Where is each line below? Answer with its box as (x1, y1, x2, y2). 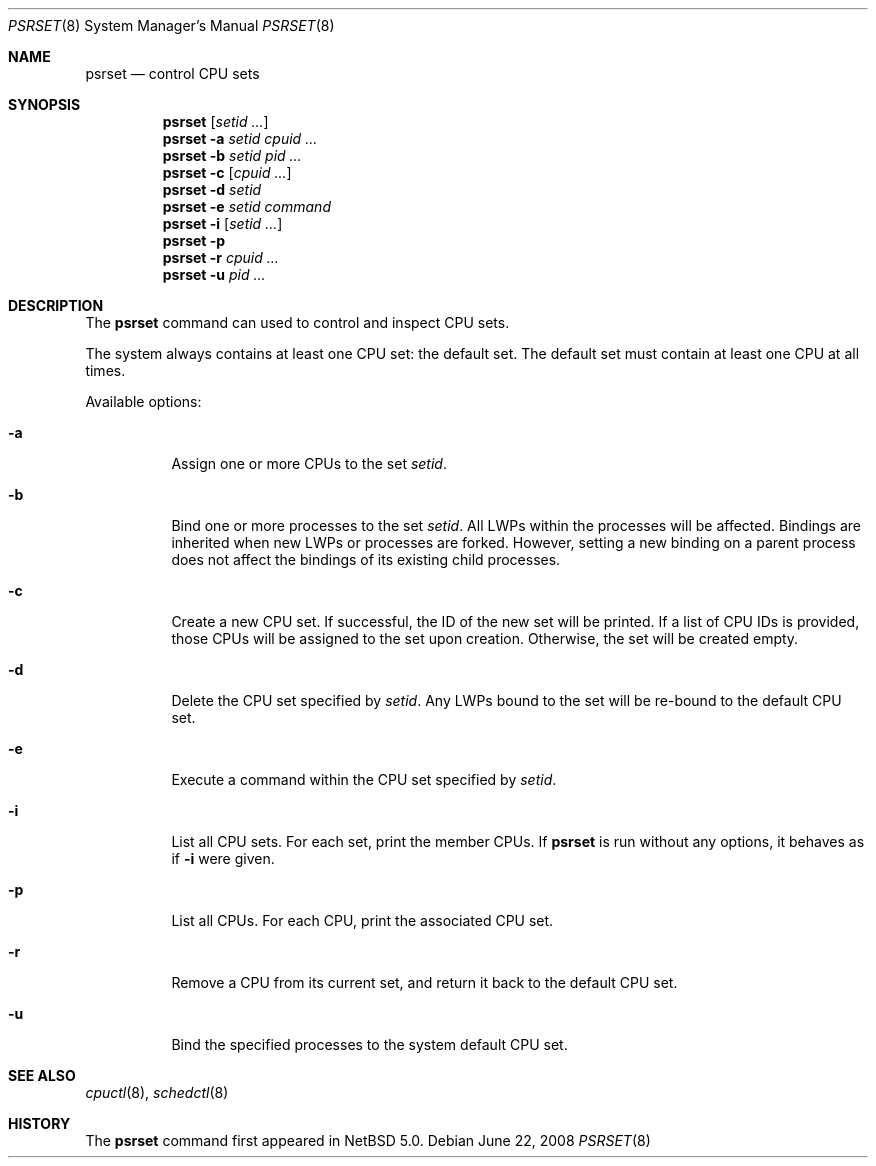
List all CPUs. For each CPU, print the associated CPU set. (171, 912, 554, 929)
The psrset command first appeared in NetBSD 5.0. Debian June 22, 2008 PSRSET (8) (85, 1132, 651, 1149)
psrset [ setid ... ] (162, 113, 269, 130)
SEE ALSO (8, 1067, 76, 1084)
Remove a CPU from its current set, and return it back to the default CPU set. (171, 974, 678, 991)
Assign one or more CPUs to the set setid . (171, 455, 447, 472)
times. (85, 362, 126, 379)
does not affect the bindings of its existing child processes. (171, 551, 561, 568)
